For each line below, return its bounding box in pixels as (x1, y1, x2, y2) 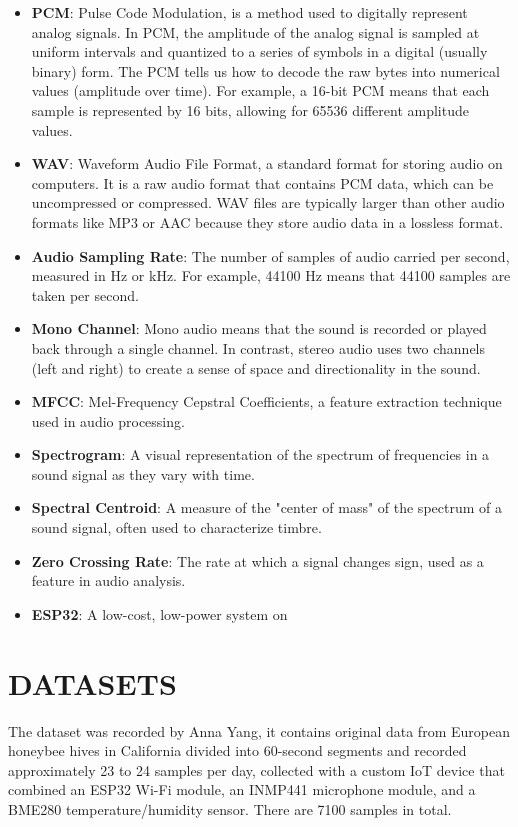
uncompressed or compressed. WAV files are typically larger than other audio (31, 192, 505, 213)
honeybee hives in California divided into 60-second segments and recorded (8, 740, 467, 761)
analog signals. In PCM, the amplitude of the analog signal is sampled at (31, 21, 480, 42)
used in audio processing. (31, 410, 185, 431)
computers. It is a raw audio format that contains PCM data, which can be (31, 172, 494, 193)
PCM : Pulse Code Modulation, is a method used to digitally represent (31, 2, 468, 22)
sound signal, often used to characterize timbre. (31, 517, 322, 538)
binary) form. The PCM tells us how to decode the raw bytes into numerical (31, 60, 500, 81)
